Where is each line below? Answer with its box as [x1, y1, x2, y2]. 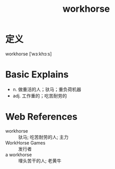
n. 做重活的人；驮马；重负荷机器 [12, 86, 82, 92]
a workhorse [5, 152, 32, 158]
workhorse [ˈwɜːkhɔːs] [5, 51, 52, 57]
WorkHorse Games [5, 139, 46, 146]
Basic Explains [5, 69, 69, 80]
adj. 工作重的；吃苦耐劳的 [12, 93, 67, 99]
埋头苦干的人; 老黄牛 [18, 157, 62, 164]
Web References [5, 111, 78, 123]
